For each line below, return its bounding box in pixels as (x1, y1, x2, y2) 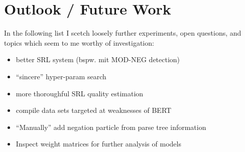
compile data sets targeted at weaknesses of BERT (16, 105, 172, 115)
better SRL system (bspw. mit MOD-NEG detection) (16, 54, 180, 65)
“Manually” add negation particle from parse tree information (16, 121, 206, 132)
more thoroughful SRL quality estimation (16, 88, 144, 98)
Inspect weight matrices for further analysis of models (16, 138, 181, 149)
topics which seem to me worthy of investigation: (4, 37, 154, 48)
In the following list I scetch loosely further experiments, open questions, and (4, 28, 241, 38)
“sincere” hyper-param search (16, 71, 106, 81)
